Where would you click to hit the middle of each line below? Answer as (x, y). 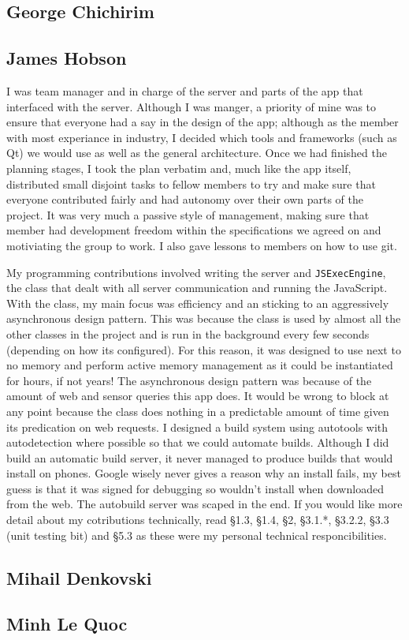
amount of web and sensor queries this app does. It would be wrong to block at (198, 396)
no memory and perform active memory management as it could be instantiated (200, 365)
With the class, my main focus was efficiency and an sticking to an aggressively (198, 303)
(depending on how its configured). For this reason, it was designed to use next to (204, 349)
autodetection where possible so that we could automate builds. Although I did (198, 442)
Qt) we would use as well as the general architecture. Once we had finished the (197, 153)
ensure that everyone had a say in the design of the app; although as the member (203, 122)
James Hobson (67, 58)
